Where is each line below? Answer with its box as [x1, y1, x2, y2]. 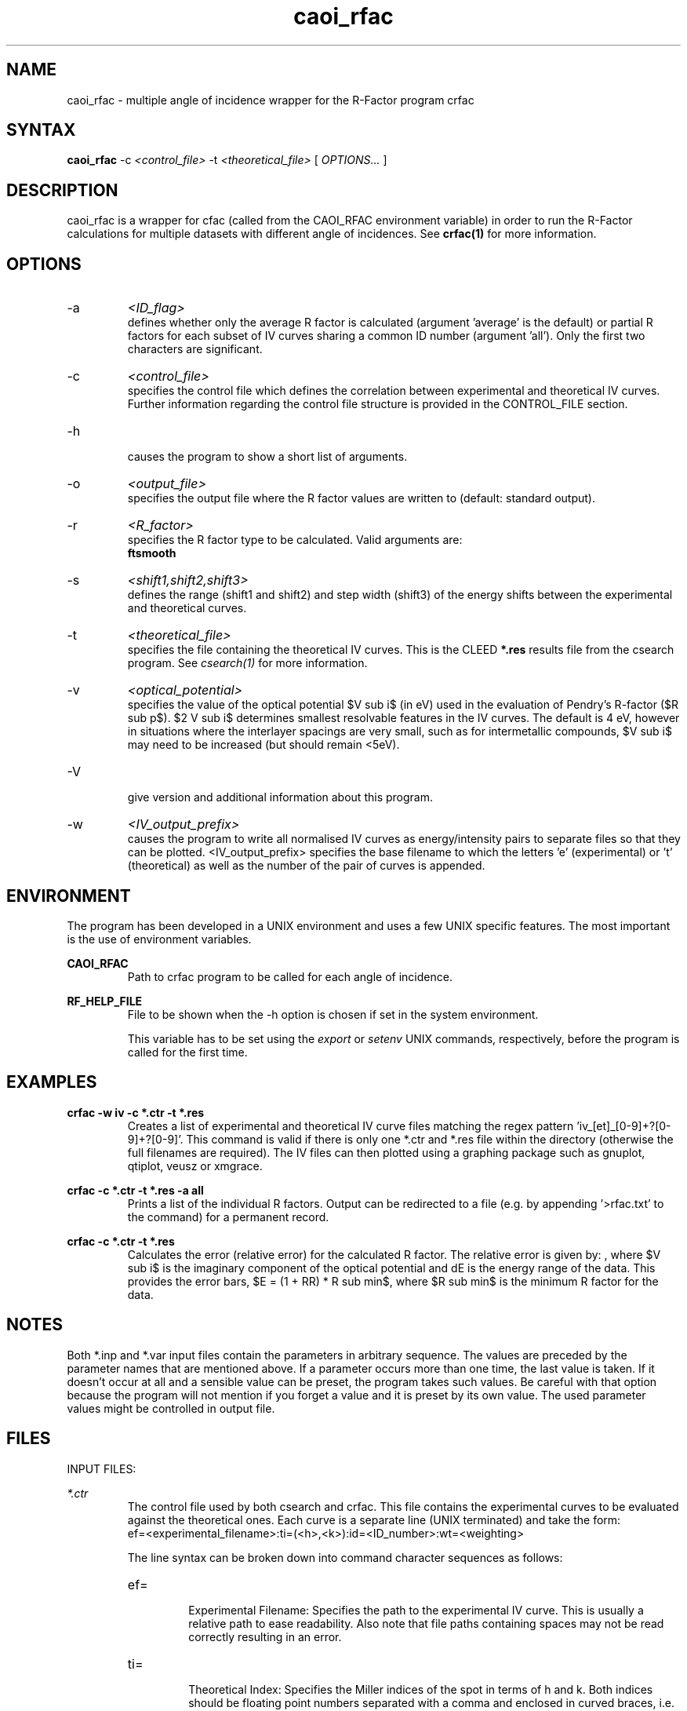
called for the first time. [127, 1045, 248, 1059]
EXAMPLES [6, 1072, 97, 1093]
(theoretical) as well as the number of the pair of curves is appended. [127, 859, 485, 873]
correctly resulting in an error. [188, 1629, 342, 1644]
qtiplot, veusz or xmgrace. [127, 1158, 263, 1173]
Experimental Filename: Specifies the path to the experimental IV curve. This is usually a [188, 1603, 644, 1617]
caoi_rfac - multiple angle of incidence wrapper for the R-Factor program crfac [67, 93, 474, 107]
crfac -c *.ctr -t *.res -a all [67, 1183, 204, 1197]
